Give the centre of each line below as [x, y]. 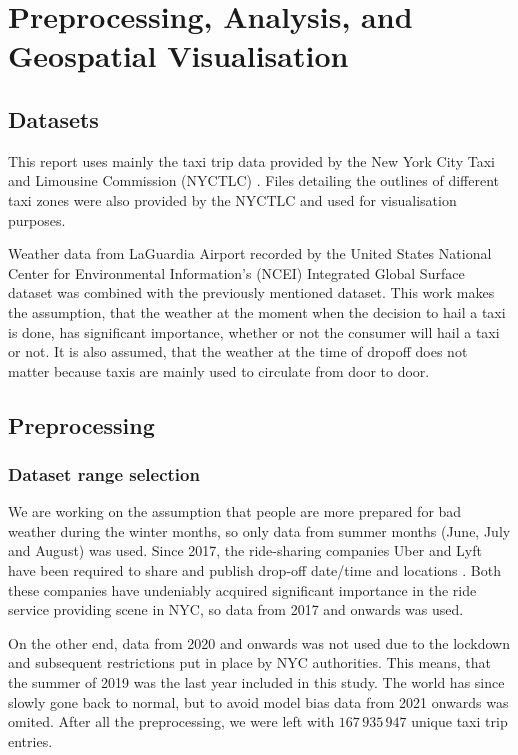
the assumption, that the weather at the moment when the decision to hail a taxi [257, 311]
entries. [30, 740]
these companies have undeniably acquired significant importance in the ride [242, 589]
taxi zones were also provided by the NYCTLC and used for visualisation [232, 199]
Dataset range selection [104, 474]
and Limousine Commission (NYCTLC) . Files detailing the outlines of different [254, 180]
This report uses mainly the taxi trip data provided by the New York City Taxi [251, 160]
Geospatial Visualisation [178, 55]
